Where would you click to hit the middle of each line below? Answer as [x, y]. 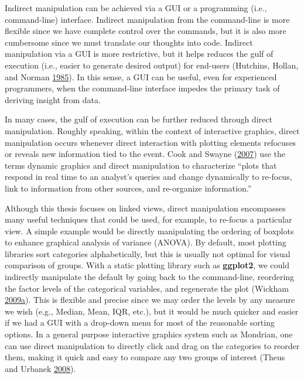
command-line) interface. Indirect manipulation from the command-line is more [147, 19]
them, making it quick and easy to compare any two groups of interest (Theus [145, 357]
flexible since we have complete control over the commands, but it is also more [146, 31]
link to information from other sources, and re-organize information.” [128, 188]
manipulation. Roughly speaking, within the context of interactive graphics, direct [152, 130]
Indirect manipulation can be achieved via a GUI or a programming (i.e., [136, 8]
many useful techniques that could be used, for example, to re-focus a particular [148, 219]
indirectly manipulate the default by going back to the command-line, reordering [150, 277]
